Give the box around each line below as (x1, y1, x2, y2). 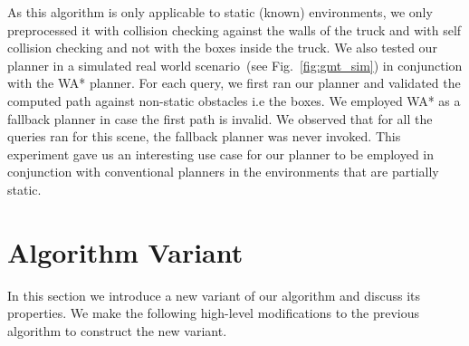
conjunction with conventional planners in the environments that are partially (7, 162, 439, 181)
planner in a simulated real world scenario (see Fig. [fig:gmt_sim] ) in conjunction (7, 55, 463, 74)
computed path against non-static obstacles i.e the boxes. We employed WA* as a (7, 91, 461, 110)
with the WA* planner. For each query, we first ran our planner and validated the (7, 73, 461, 92)
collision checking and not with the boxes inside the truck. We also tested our (7, 38, 437, 57)
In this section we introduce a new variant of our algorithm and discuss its (7, 285, 420, 304)
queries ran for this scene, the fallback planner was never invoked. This (7, 127, 401, 146)
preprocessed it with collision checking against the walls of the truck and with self (7, 20, 462, 39)
